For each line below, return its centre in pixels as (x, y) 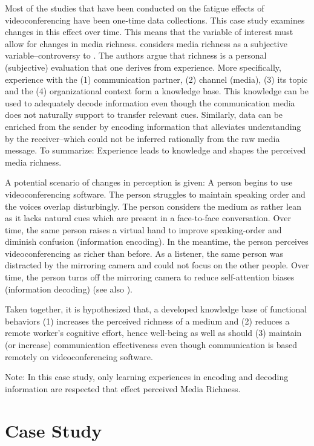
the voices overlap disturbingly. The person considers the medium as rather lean (153, 206)
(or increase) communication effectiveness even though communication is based (151, 345)
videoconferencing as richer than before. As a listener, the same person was (144, 253)
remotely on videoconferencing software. (79, 356)
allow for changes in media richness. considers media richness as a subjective (146, 43)
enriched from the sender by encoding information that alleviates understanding (153, 126)
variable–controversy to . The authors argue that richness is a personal (136, 55)
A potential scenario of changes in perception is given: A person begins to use (149, 182)
